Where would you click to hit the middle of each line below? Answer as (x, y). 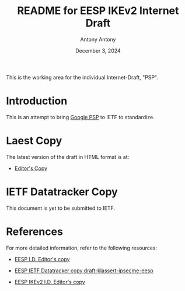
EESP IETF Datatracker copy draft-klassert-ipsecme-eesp (84, 271)
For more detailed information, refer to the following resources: (82, 248)
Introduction (37, 101)
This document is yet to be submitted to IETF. (61, 208)
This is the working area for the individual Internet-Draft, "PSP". (82, 77)
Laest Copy (34, 141)
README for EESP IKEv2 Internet (98, 11)
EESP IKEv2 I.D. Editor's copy (50, 282)
